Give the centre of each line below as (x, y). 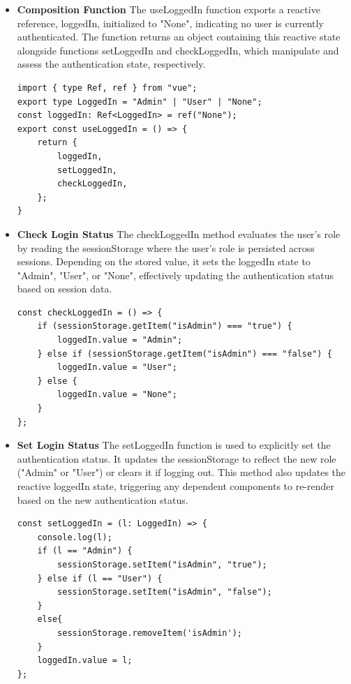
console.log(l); (75, 537)
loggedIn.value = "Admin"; (120, 340)
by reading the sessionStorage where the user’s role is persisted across (166, 247)
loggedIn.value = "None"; (117, 395)
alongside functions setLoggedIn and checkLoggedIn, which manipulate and (178, 50)
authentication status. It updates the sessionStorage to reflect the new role (177, 458)
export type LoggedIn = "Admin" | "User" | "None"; (140, 102)
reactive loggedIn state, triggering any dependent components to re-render (176, 486)
